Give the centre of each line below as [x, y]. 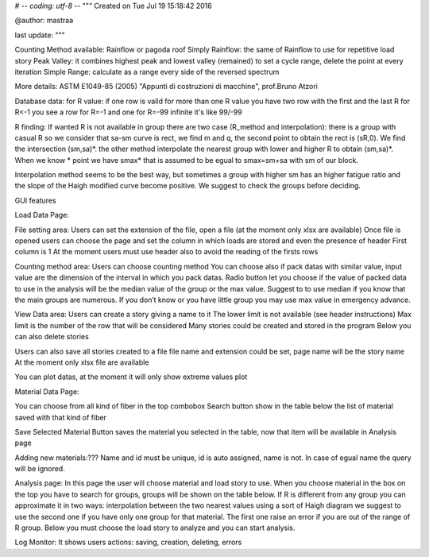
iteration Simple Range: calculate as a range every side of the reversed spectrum [147, 72]
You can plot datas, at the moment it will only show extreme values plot [131, 377]
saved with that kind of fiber [61, 417]
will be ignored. [40, 469]
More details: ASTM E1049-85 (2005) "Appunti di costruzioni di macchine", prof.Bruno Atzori [166, 87]
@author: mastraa [44, 21]
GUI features [35, 200]
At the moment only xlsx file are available [82, 362]
